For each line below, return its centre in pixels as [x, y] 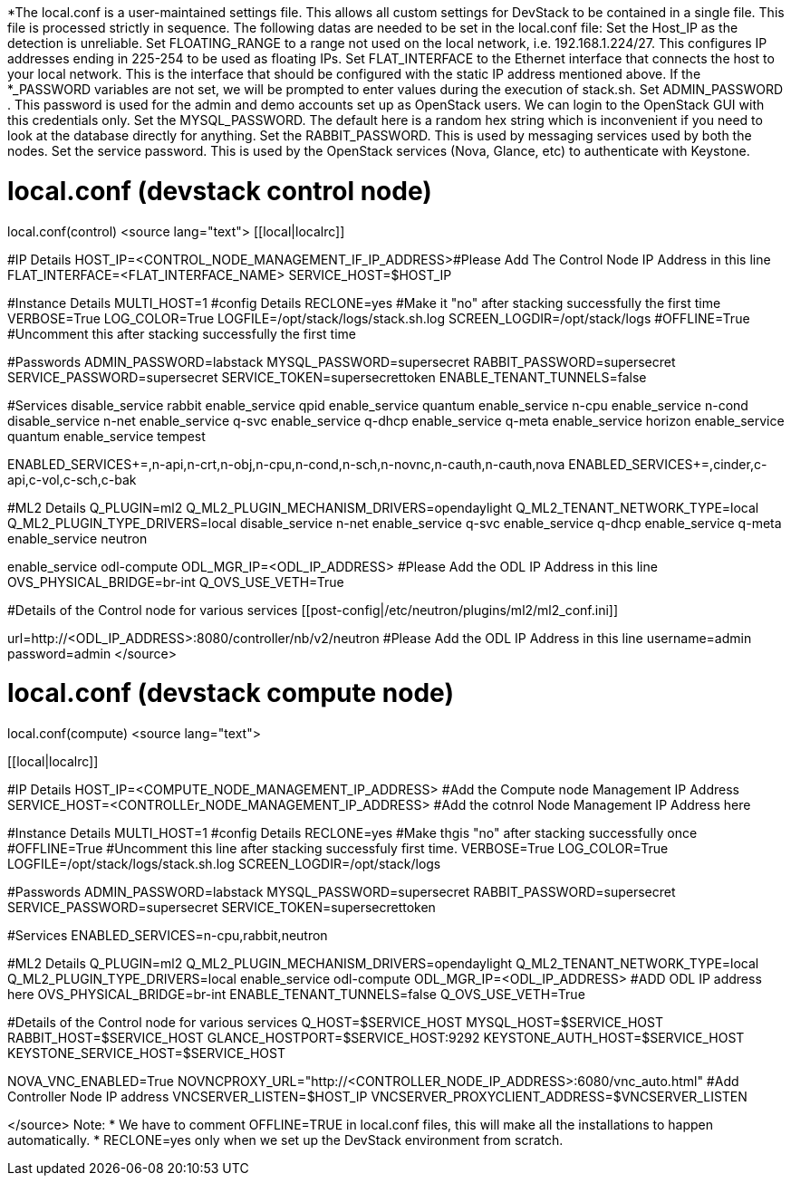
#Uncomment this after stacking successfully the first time [182, 333]
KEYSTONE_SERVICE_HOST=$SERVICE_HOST [146, 1053]
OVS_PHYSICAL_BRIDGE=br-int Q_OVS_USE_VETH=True [176, 582]
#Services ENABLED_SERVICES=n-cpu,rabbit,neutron [168, 935]
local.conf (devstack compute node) [231, 693]
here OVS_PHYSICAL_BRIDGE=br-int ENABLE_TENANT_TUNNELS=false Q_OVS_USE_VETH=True [296, 994]
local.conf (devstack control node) [220, 191]
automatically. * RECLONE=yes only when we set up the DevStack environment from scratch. [285, 1140]
